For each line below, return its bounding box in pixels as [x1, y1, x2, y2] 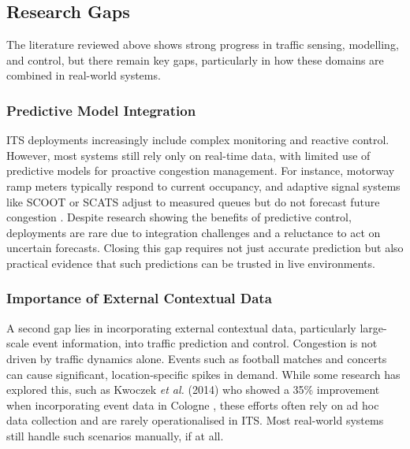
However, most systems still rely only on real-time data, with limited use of [6, 147, 371, 163]
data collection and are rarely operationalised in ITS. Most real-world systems [6, 412, 384, 429]
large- [360, 319, 387, 336]
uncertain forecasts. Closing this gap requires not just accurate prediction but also [6, 239, 404, 256]
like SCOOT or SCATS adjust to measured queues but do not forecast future [6, 193, 380, 210]
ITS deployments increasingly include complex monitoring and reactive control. [6, 132, 389, 148]
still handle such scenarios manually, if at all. [6, 427, 224, 443]
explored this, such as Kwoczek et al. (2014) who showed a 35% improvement [6, 381, 380, 398]
